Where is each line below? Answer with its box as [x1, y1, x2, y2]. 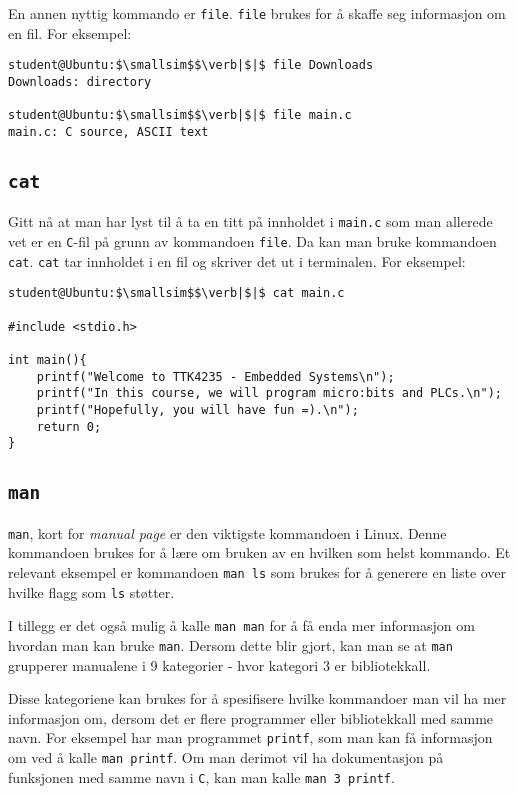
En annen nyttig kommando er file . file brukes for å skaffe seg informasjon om [8, 3, 506, 23]
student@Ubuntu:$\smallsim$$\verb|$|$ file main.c [8, 108, 352, 123]
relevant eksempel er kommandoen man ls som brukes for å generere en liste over [8, 561, 507, 582]
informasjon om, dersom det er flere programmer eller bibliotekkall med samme [8, 707, 494, 728]
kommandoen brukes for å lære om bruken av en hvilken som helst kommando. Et [8, 542, 511, 563]
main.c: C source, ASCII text [8, 124, 209, 139]
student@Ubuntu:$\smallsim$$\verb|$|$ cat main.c [8, 286, 345, 301]
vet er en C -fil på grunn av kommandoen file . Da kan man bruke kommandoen [8, 230, 497, 251]
